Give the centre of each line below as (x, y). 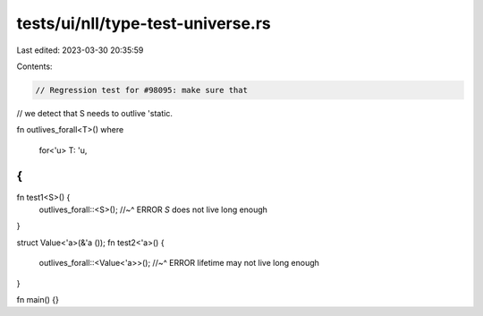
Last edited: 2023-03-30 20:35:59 (80, 50)
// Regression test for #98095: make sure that (141, 90)
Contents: (34, 66)
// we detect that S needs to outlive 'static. (95, 113)
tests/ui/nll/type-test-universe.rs (144, 23)
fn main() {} (38, 299)
